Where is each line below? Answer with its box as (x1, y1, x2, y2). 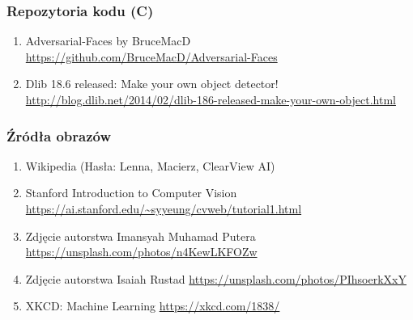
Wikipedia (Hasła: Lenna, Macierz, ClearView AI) (25, 157, 275, 174)
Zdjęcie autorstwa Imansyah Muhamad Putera (25, 227, 256, 244)
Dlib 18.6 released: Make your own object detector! (25, 75, 279, 92)
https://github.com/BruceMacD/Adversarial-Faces (25, 48, 278, 65)
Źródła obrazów (6, 125, 111, 145)
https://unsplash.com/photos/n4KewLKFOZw (25, 243, 258, 260)
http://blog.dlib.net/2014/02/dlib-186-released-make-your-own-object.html (25, 91, 396, 107)
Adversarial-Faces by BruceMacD (25, 32, 191, 49)
